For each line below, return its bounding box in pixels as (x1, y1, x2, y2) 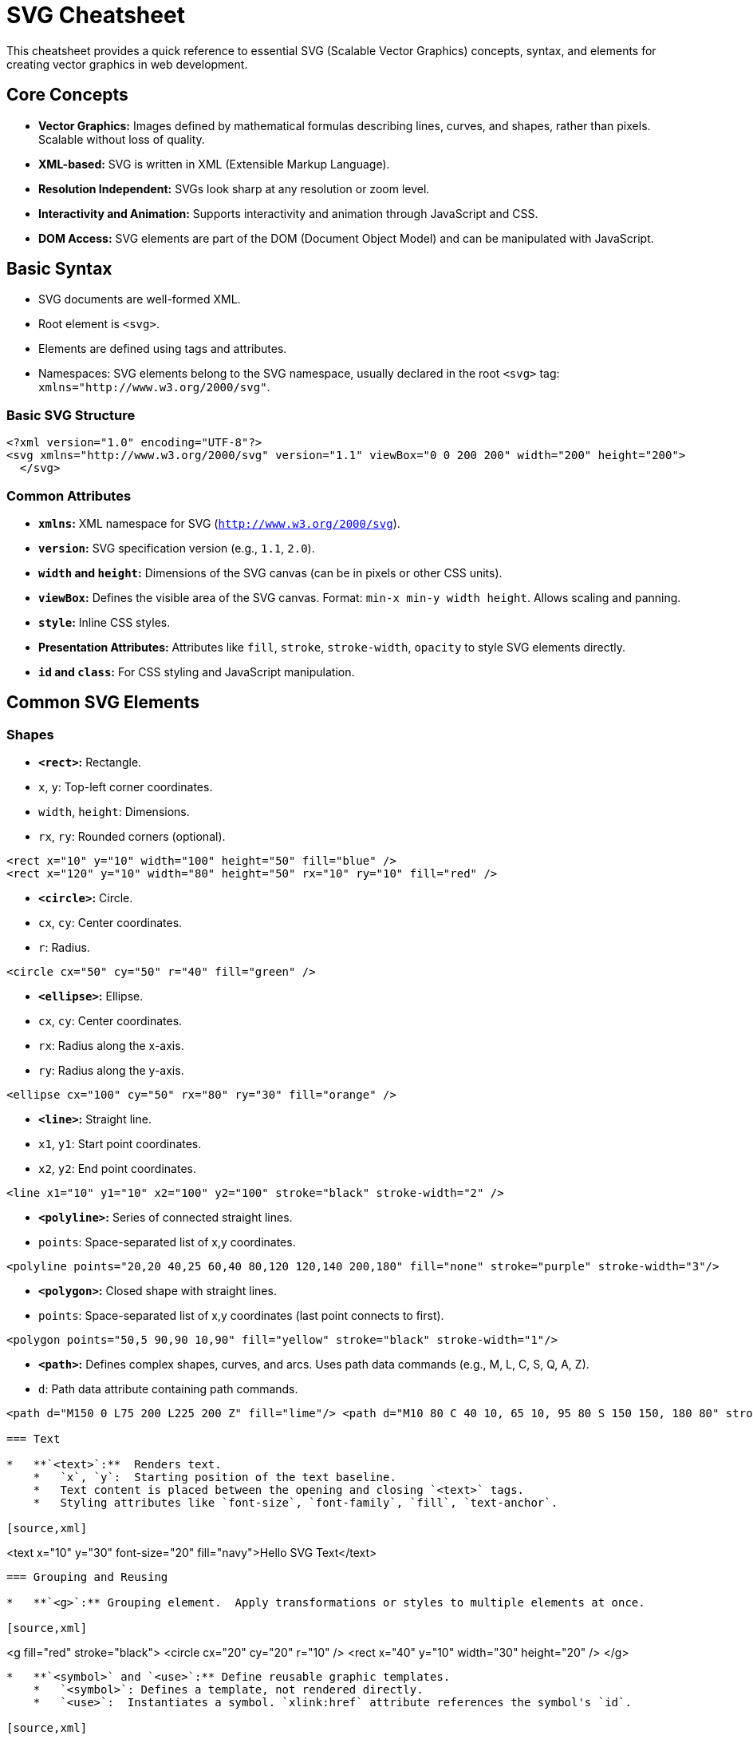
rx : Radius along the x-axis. (38, 1039, 184, 1053)
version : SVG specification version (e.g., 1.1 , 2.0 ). (38, 541, 315, 555)
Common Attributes (6, 487, 132, 504)
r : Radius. (38, 941, 90, 955)
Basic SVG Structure (6, 406, 136, 423)
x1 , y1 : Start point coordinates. (38, 1137, 202, 1151)
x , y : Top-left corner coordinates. (38, 780, 213, 794)
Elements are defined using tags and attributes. (38, 342, 287, 356)
